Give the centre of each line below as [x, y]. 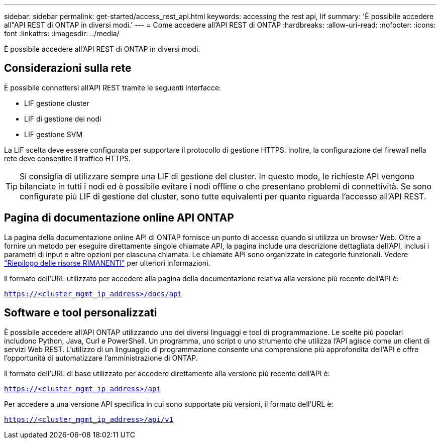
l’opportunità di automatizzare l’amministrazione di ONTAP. [101, 358]
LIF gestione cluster [57, 103]
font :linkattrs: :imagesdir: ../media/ [62, 33]
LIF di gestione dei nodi [63, 119]
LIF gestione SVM [53, 134]
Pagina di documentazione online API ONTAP [119, 218]
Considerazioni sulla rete [68, 68]
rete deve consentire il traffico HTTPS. [67, 158]
